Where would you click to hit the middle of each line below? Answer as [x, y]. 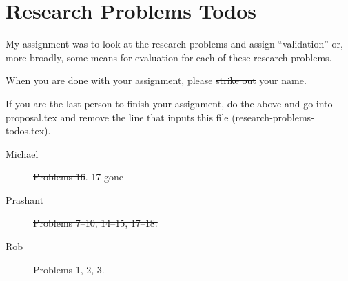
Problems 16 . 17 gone [78, 177]
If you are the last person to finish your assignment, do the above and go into [169, 103]
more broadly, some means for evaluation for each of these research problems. [169, 57]
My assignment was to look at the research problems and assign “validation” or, [174, 44]
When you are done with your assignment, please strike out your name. [156, 80]
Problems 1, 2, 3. [69, 269]
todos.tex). [28, 131]
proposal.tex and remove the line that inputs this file [117, 117]
